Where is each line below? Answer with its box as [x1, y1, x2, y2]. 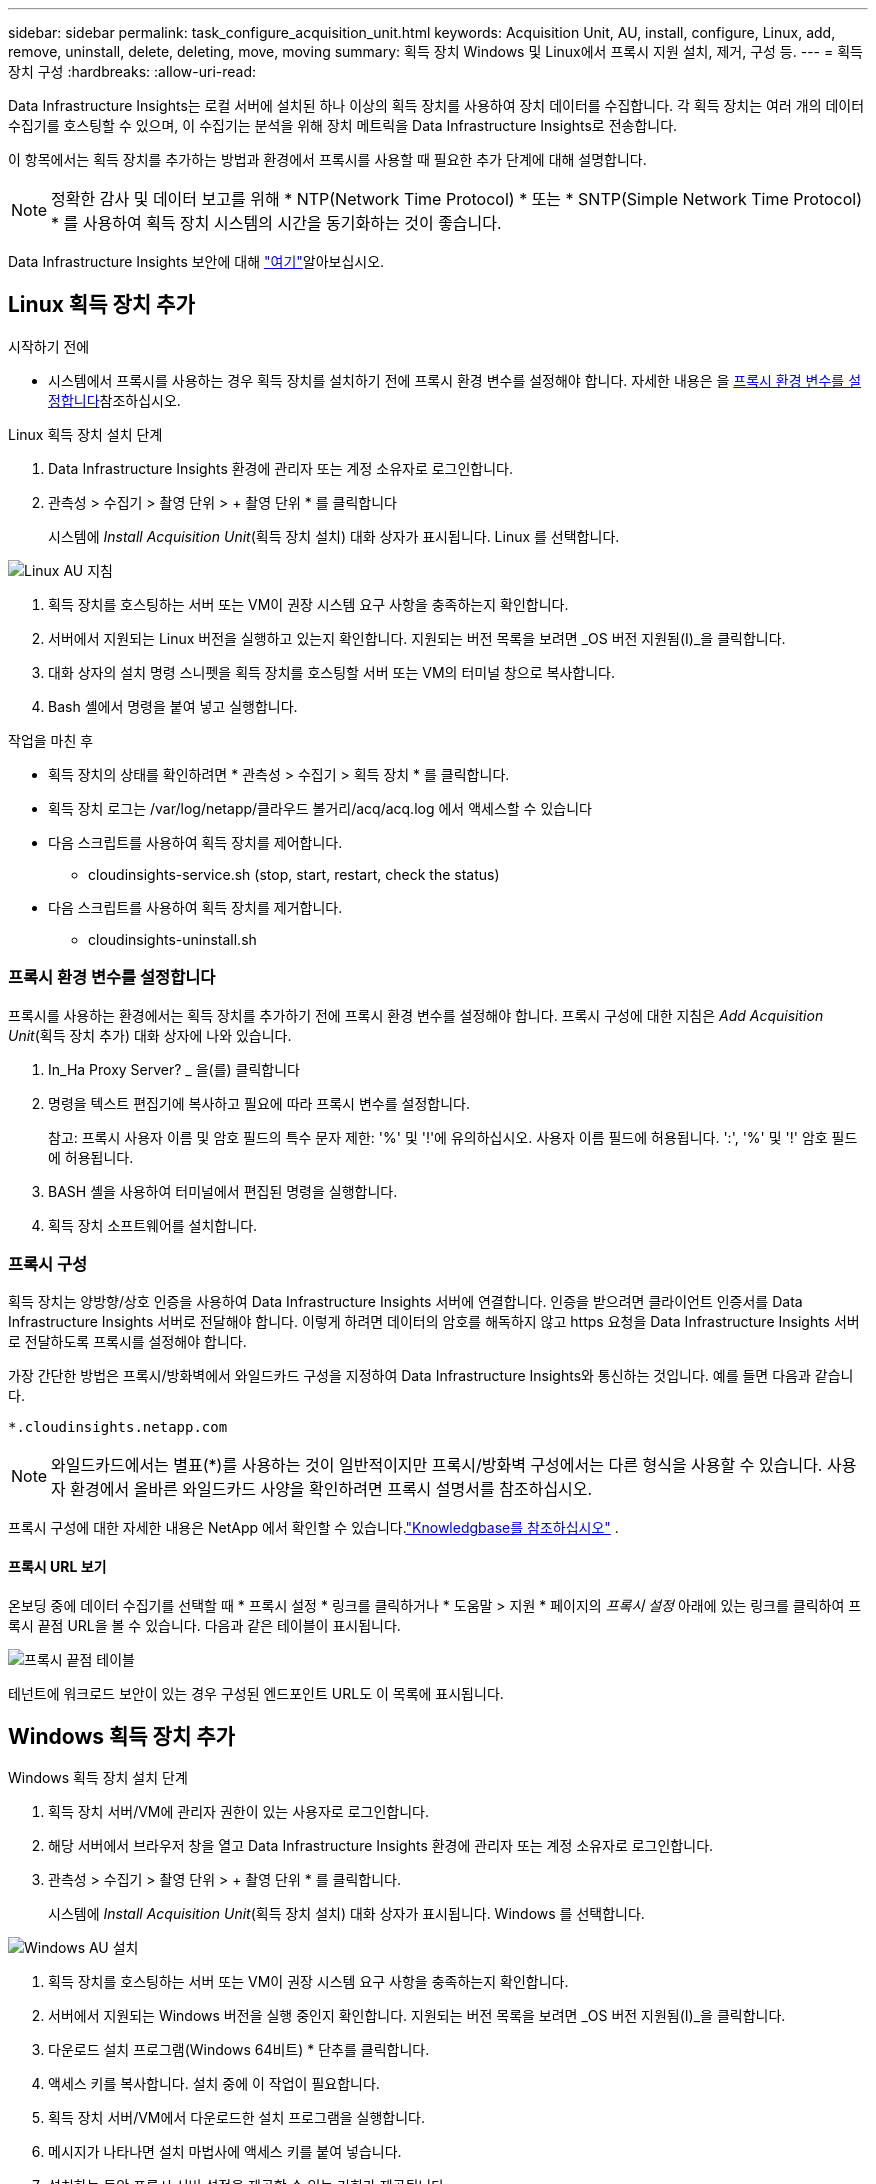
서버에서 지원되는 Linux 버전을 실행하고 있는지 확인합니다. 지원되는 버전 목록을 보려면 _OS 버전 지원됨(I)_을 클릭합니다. [48, 629, 786, 647]
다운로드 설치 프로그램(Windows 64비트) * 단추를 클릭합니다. [48, 2041, 430, 2059]
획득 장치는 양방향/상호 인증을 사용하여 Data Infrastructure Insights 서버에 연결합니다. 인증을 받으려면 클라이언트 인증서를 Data [8, 1293, 803, 1311]
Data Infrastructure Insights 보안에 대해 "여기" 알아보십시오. [8, 253, 385, 270]
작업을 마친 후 [8, 731, 94, 749]
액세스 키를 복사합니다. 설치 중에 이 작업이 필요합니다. [48, 2075, 380, 2093]
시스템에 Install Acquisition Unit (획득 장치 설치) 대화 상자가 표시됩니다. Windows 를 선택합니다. [48, 1905, 645, 1923]
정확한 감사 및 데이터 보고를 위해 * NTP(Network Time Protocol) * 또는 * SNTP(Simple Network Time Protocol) [51, 189, 863, 209]
